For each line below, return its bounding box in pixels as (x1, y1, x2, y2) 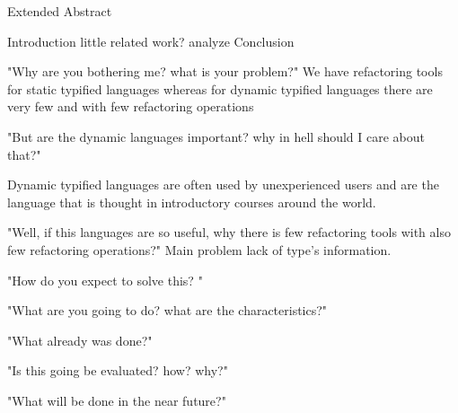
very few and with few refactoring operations (7, 97, 254, 116)
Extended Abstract (7, 2, 112, 20)
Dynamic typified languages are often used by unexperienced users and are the (7, 175, 439, 194)
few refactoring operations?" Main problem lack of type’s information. (7, 240, 392, 259)
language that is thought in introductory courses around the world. (7, 192, 376, 211)
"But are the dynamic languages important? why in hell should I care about (7, 127, 425, 145)
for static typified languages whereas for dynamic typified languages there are (7, 79, 433, 98)
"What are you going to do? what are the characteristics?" (7, 301, 328, 320)
